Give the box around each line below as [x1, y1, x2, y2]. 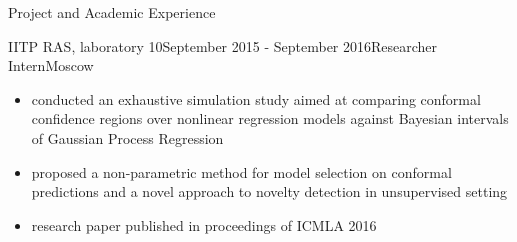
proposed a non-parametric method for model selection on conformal [31, 161, 452, 182]
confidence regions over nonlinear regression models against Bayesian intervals [31, 108, 509, 129]
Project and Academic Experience [8, 2, 216, 22]
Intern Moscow [8, 55, 94, 76]
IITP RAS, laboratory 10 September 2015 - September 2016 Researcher [8, 35, 438, 56]
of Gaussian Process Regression [31, 127, 224, 148]
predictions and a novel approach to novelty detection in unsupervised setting [31, 181, 508, 202]
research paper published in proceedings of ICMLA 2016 [31, 214, 377, 235]
